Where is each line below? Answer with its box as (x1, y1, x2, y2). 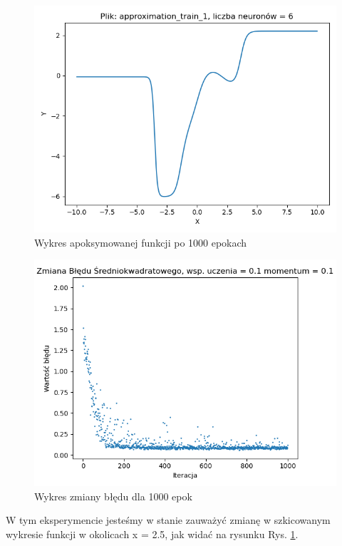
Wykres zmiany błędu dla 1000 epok (34, 488, 192, 503)
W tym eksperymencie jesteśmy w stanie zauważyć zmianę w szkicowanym (6, 512, 331, 527)
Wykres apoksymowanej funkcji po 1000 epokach (34, 235, 247, 249)
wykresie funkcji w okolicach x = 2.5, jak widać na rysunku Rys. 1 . (6, 526, 299, 541)
